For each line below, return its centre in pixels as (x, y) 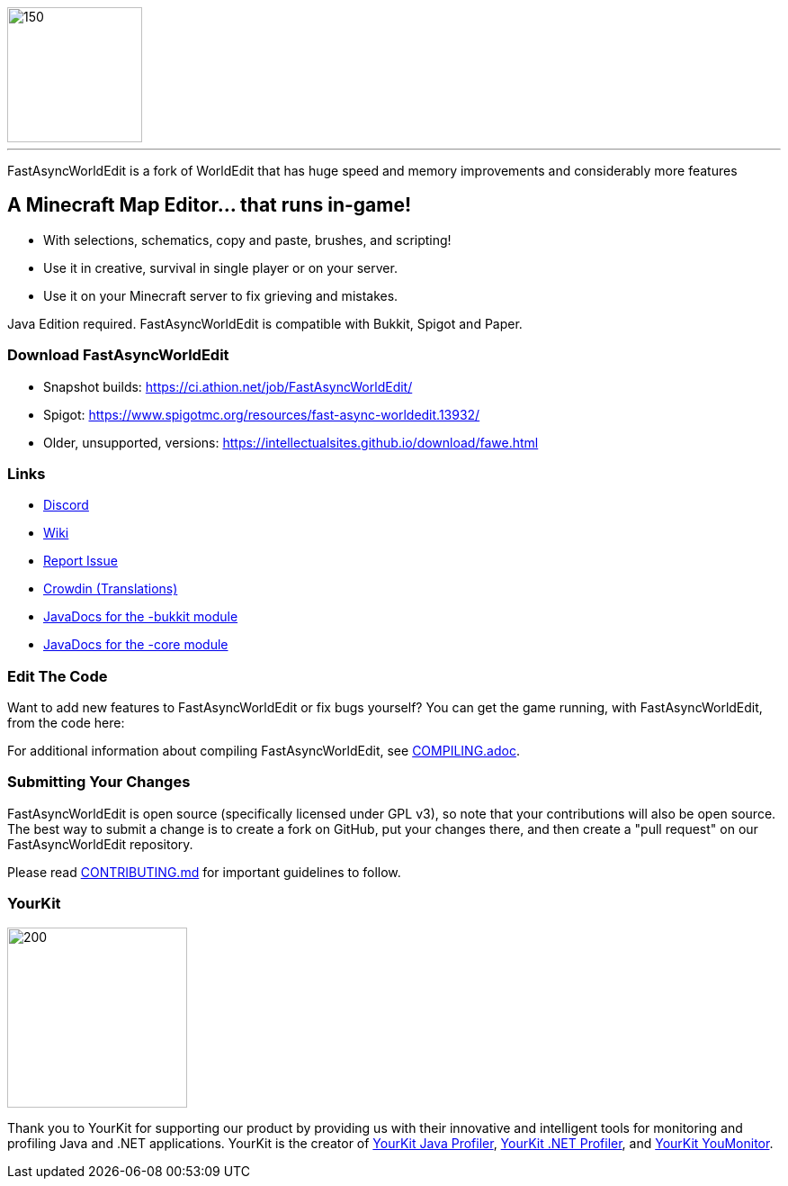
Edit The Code (58, 676)
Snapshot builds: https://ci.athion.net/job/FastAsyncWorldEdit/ (228, 386)
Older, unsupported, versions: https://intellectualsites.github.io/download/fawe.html (291, 442)
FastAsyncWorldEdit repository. (100, 844)
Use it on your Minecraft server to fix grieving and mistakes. (221, 295)
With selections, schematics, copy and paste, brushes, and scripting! (247, 240)
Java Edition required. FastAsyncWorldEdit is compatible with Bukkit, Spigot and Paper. (265, 323)
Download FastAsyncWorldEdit (118, 355)
